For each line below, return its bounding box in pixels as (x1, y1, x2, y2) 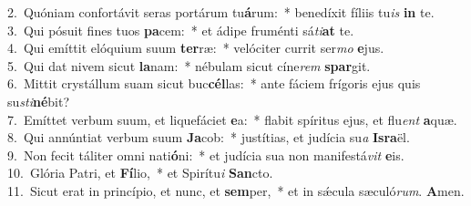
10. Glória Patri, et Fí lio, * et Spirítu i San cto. (7, 163, 273, 182)
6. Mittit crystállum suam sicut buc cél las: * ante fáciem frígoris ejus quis (7, 74, 421, 93)
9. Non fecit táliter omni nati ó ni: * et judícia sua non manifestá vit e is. (7, 145, 404, 164)
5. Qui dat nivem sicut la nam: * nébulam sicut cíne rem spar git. (7, 56, 371, 75)
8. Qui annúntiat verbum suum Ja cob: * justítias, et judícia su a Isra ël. (7, 128, 410, 147)
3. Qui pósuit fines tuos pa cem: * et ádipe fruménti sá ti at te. (7, 20, 354, 39)
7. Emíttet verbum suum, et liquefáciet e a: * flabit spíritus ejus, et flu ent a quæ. (7, 109, 457, 129)
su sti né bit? (7, 91, 70, 110)
